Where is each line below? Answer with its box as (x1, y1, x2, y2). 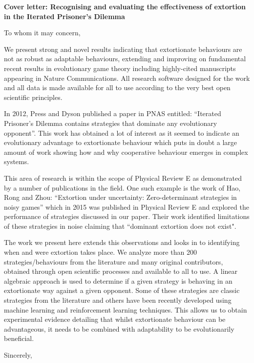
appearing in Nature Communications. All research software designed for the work (4, 73, 250, 83)
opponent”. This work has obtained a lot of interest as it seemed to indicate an (4, 127, 239, 138)
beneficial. (4, 333, 34, 343)
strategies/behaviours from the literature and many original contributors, (4, 256, 223, 266)
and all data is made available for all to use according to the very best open (4, 82, 231, 93)
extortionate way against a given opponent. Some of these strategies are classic (4, 285, 240, 295)
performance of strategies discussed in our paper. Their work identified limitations (4, 211, 250, 221)
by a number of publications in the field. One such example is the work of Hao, (4, 182, 241, 193)
